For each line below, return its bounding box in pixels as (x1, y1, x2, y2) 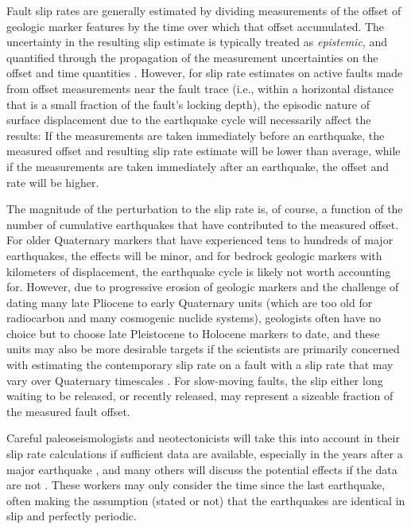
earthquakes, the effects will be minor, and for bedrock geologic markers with (6, 247, 382, 263)
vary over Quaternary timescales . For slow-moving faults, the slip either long (6, 371, 383, 388)
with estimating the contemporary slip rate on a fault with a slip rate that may (6, 356, 394, 373)
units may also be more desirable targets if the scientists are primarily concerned (6, 340, 400, 357)
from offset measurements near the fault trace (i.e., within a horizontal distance (6, 80, 394, 96)
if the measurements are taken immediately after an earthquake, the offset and (6, 158, 390, 174)
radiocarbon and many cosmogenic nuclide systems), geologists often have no (6, 309, 382, 326)
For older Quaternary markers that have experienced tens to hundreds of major (6, 231, 394, 248)
